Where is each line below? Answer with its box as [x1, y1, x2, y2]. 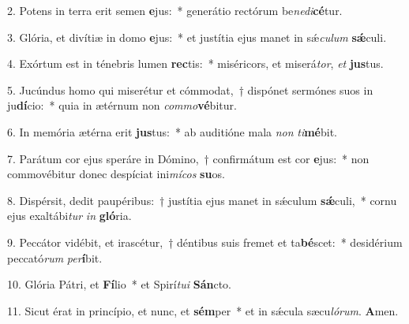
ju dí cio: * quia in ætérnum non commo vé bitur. [7, 97, 237, 114]
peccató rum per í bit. [7, 249, 103, 266]
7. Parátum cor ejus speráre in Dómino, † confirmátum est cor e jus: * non [7, 150, 370, 166]
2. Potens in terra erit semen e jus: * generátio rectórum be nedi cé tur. [7, 2, 343, 18]
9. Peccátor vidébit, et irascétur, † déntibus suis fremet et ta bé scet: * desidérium [7, 233, 403, 250]
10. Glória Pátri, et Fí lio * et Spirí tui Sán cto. [7, 276, 231, 292]
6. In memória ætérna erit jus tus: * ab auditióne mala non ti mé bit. [7, 123, 338, 140]
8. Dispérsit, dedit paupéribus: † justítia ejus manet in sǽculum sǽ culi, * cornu [7, 192, 397, 208]
